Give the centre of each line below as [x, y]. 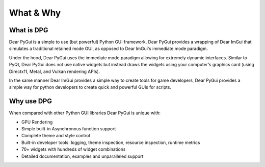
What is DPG [29, 30]
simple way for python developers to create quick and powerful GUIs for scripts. [90, 87]
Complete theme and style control [56, 136]
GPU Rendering [37, 122]
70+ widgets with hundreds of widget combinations [73, 149]
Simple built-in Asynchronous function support [69, 129]
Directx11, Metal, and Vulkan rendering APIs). [54, 72]
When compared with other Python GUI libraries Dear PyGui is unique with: [85, 113]
